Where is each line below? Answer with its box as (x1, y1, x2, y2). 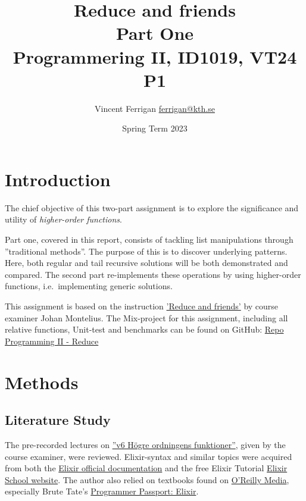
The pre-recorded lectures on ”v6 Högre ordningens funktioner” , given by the (5, 438, 286, 450)
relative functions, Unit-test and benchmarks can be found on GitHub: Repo (5, 323, 284, 336)
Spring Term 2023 (122, 122, 188, 134)
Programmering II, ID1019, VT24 (13, 44, 297, 68)
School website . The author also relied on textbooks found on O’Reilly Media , (5, 473, 289, 486)
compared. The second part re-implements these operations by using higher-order (5, 268, 301, 280)
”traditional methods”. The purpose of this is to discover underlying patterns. (5, 245, 288, 257)
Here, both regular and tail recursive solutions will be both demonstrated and (5, 256, 288, 269)
